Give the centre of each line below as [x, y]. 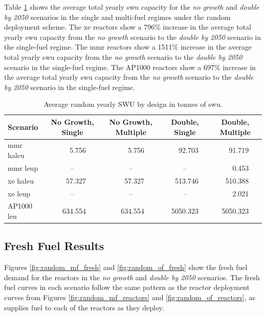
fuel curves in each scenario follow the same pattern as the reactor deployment [127, 287]
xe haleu [21, 180]
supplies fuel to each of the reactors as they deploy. [84, 307]
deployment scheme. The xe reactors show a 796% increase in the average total [128, 27]
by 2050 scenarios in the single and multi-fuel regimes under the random [117, 17]
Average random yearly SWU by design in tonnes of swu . [133, 104]
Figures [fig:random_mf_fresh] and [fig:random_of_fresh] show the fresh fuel [126, 267]
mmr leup [23, 167]
